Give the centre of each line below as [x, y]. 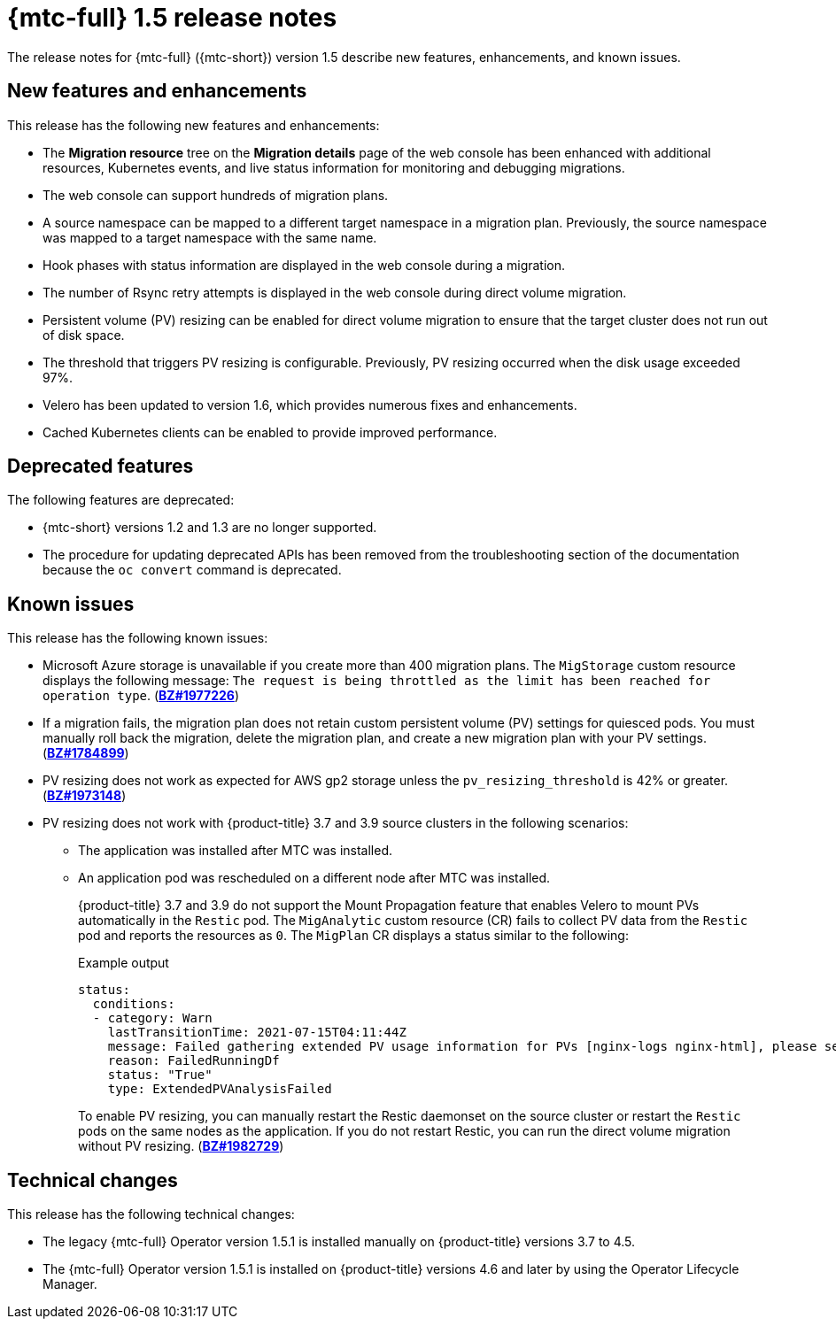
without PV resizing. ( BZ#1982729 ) [181, 1146]
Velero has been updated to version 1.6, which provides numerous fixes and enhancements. [310, 405]
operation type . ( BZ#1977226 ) [141, 696]
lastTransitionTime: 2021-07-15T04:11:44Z [257, 1033]
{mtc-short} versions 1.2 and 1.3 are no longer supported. [210, 528]
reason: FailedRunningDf [194, 1061]
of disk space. [84, 335]
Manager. [70, 1284]
